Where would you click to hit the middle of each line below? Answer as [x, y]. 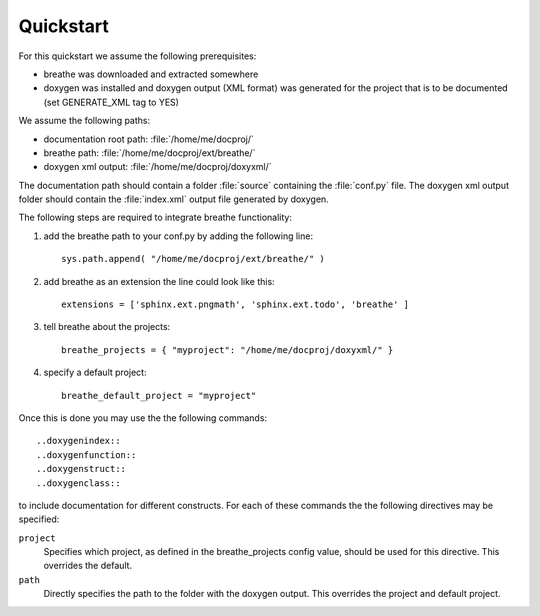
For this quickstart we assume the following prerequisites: [137, 56]
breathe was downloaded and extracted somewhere [151, 74]
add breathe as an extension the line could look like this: [159, 281]
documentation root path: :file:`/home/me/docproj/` [149, 139]
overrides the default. [88, 566]
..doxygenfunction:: [86, 454]
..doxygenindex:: [78, 441]
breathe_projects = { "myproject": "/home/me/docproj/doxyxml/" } [227, 349]
